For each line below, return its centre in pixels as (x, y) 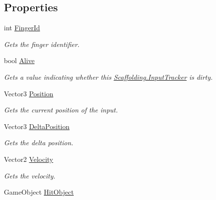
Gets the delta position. (39, 143)
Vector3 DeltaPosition (37, 126)
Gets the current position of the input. (61, 110)
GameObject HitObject (39, 192)
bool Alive (19, 60)
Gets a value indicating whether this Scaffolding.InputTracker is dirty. (108, 77)
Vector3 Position (29, 93)
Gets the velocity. (30, 175)
